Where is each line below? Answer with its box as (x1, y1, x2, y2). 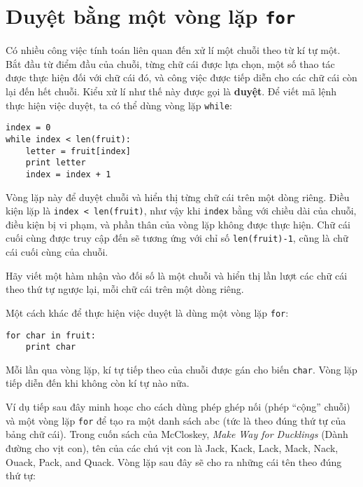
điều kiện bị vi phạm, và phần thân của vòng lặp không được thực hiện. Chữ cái (6, 217, 350, 231)
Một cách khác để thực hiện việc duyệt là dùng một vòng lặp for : (6, 305, 289, 320)
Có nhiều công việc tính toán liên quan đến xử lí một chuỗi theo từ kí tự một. (6, 43, 341, 57)
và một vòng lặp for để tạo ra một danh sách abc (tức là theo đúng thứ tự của (6, 413, 346, 427)
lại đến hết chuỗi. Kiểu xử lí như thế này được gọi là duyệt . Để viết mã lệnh (6, 84, 337, 99)
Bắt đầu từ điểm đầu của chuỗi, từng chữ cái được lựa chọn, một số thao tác (6, 56, 335, 71)
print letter (25, 158, 86, 168)
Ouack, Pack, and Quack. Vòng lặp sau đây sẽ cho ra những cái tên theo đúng (6, 454, 342, 469)
